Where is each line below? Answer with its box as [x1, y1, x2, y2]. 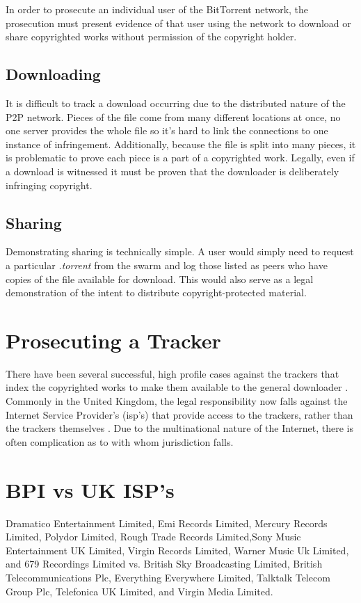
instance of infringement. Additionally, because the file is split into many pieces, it [6, 136, 356, 151]
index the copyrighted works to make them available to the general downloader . [6, 380, 348, 394]
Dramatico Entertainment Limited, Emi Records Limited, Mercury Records [6, 515, 328, 530]
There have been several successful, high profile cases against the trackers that [6, 366, 339, 380]
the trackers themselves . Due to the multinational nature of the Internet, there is [6, 421, 354, 435]
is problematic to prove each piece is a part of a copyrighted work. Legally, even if [6, 150, 355, 165]
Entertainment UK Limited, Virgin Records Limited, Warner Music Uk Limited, [6, 542, 349, 557]
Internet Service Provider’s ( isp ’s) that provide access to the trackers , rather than [6, 407, 353, 421]
